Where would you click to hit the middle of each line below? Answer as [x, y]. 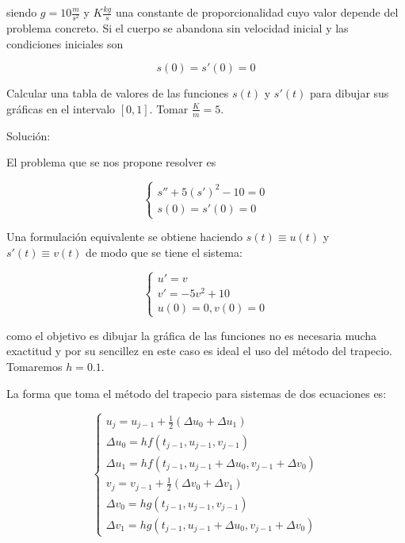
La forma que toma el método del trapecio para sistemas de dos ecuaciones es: [197, 393]
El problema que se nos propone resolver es [111, 162]
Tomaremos [34, 367]
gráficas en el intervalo [61, 108]
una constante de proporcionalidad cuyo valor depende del [257, 12]
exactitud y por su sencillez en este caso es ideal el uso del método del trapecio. [199, 351]
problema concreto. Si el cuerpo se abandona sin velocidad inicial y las [178, 28]
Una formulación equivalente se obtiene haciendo [125, 236]
